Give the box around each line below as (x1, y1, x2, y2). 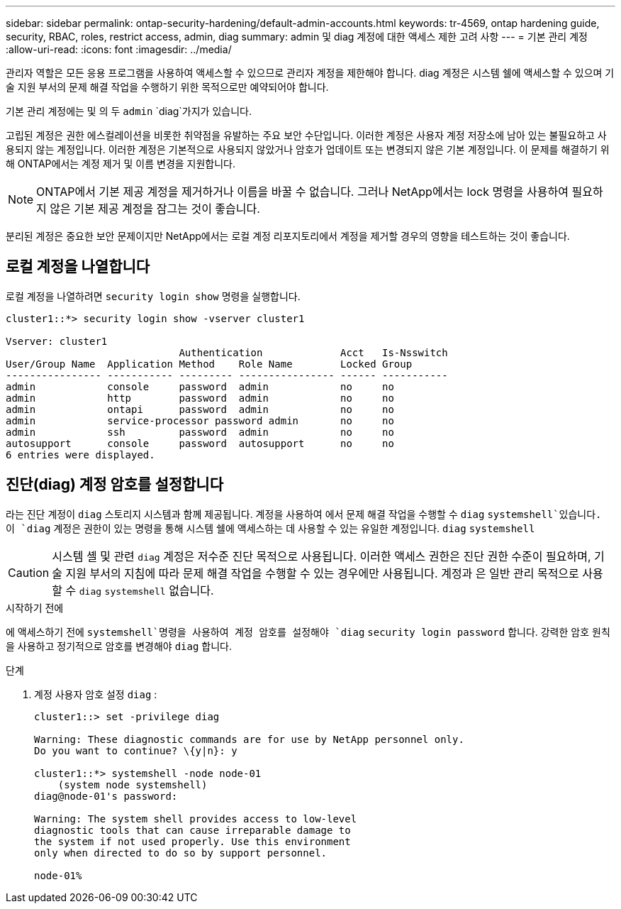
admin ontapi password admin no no (6, 403, 394, 415)
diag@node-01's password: (34, 790, 178, 802)
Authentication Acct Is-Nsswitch (179, 346, 448, 358)
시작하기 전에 (6, 601, 64, 614)
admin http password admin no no (6, 392, 394, 404)
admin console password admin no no (6, 380, 394, 392)
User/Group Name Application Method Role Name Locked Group (6, 358, 413, 370)
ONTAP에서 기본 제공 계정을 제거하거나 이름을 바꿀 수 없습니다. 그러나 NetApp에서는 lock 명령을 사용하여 (36, 184, 569, 199)
